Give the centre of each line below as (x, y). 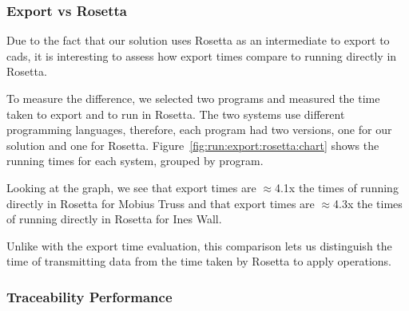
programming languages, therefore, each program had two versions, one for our (199, 130)
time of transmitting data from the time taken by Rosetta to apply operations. (199, 261)
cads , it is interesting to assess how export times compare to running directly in (202, 55)
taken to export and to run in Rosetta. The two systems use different (176, 114)
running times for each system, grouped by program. (135, 161)
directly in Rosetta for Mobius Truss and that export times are (161, 203)
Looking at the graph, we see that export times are (131, 187)
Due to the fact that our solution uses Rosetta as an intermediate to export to (198, 40)
